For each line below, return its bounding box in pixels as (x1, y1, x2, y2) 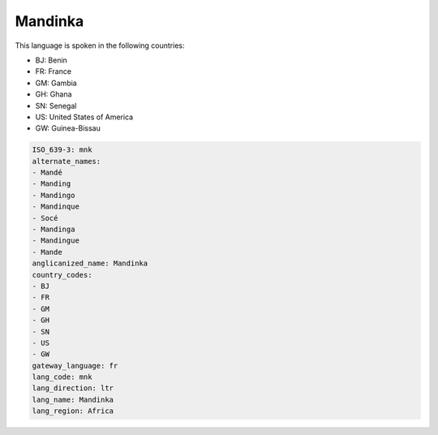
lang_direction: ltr (32, 384, 114, 393)
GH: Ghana (35, 89, 72, 99)
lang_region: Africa (32, 407, 114, 416)
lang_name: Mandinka (32, 394, 114, 404)
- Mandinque (32, 202, 80, 211)
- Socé (32, 213, 58, 222)
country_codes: (32, 270, 92, 279)
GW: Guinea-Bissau (35, 123, 101, 133)
